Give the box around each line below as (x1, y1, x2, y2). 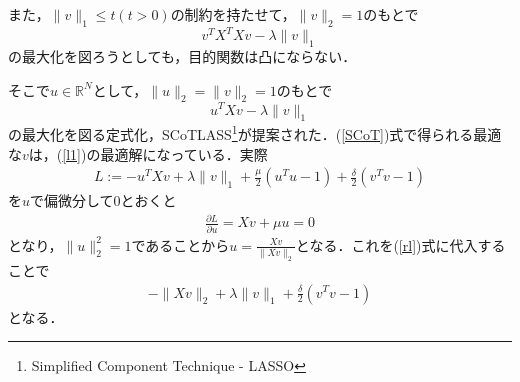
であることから (131, 234, 230, 255)
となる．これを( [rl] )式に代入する (295, 234, 506, 255)
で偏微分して (30, 190, 114, 211)
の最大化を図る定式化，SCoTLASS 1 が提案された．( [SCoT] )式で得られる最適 (8, 121, 502, 145)
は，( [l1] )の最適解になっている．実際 (28, 143, 268, 164)
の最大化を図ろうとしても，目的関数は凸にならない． (8, 46, 357, 67)
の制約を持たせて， (170, 4, 296, 24)
